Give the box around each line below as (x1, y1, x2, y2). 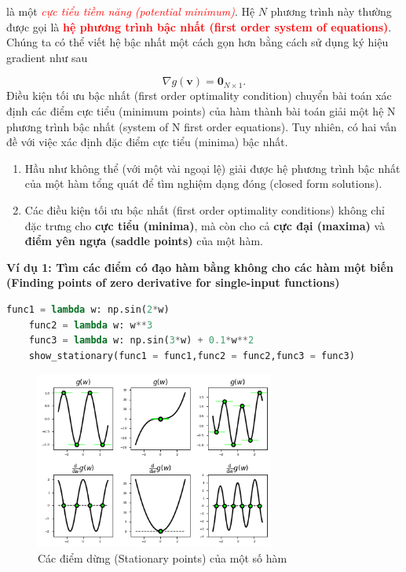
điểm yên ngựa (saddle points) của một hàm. (24, 233, 263, 249)
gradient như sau (6, 49, 88, 65)
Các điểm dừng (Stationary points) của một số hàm (38, 550, 287, 566)
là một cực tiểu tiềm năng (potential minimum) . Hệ (6, 3, 255, 19)
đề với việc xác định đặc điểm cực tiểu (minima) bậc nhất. (6, 134, 288, 150)
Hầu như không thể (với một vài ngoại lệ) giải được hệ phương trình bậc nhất (24, 159, 401, 176)
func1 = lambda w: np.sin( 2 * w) (6, 303, 170, 315)
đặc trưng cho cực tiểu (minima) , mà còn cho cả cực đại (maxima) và (24, 217, 386, 233)
